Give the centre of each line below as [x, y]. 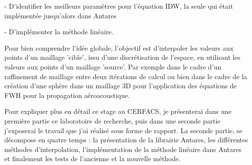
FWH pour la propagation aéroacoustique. [67, 95]
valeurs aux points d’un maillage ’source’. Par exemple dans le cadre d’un [113, 66]
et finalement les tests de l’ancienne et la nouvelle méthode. [93, 158]
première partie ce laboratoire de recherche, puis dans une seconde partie [112, 120]
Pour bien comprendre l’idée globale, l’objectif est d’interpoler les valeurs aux [119, 48]
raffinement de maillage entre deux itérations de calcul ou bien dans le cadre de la [126, 76]
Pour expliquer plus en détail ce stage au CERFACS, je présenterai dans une [118, 111]
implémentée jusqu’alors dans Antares [60, 15]
